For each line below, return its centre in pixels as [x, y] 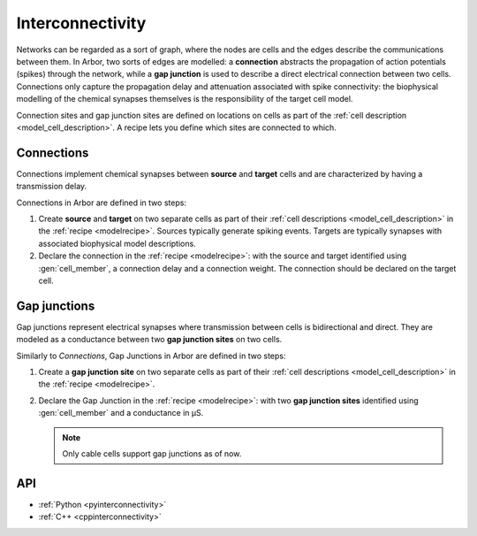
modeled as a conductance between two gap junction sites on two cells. [149, 340]
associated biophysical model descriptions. [117, 243]
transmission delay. [52, 187]
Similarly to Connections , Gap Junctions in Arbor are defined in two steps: [151, 356]
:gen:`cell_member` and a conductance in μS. [121, 413]
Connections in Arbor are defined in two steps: [102, 203]
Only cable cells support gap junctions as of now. [152, 453]
